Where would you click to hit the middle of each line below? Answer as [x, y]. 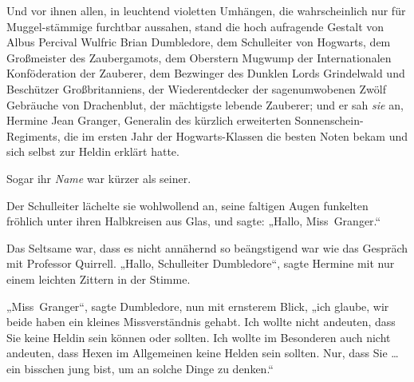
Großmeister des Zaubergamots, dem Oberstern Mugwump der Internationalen [199, 57]
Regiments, [34, 135]
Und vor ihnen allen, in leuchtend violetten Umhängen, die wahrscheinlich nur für [206, 10]
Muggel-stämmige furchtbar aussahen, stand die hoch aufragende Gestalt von [195, 26]
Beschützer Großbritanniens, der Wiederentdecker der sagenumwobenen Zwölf [196, 88]
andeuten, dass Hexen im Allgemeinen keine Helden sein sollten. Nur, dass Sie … [203, 353]
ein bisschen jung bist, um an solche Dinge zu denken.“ [140, 368]
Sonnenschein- [329, 120]
